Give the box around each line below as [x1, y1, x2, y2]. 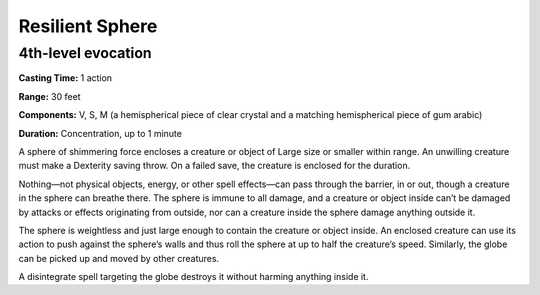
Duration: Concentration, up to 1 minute [18, 127, 182, 139]
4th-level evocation [18, 44, 152, 62]
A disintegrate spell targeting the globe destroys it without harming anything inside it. [18, 271, 369, 283]
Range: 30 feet [18, 90, 81, 102]
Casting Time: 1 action [18, 72, 113, 84]
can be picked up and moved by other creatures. [18, 252, 220, 264]
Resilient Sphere [18, 15, 158, 37]
